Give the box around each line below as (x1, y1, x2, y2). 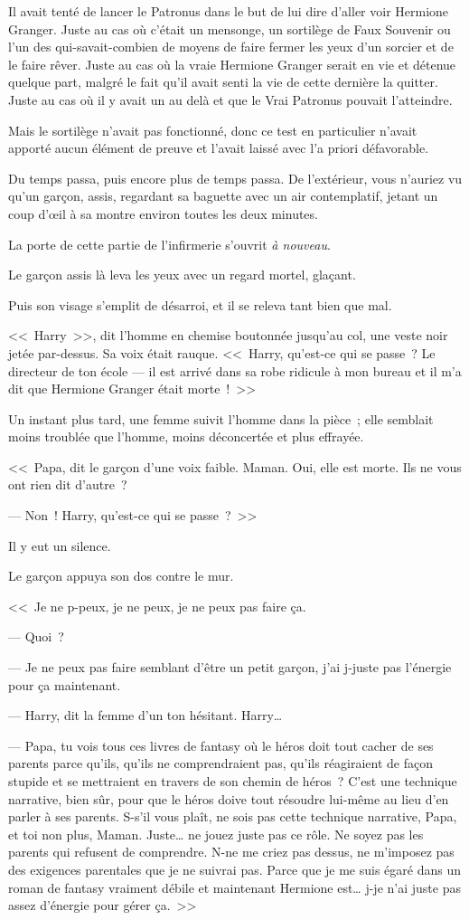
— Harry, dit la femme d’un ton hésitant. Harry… (8, 706, 283, 725)
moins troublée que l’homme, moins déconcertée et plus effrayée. (8, 427, 364, 446)
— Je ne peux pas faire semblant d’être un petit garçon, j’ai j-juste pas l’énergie (8, 658, 452, 677)
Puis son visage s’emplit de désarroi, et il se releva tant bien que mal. (8, 295, 392, 314)
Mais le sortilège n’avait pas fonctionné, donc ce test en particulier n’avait (8, 120, 417, 139)
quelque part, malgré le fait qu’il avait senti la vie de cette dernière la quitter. (8, 72, 438, 91)
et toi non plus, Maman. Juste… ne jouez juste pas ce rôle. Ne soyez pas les (8, 824, 424, 843)
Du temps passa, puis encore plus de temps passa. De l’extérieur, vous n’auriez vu (8, 168, 463, 187)
